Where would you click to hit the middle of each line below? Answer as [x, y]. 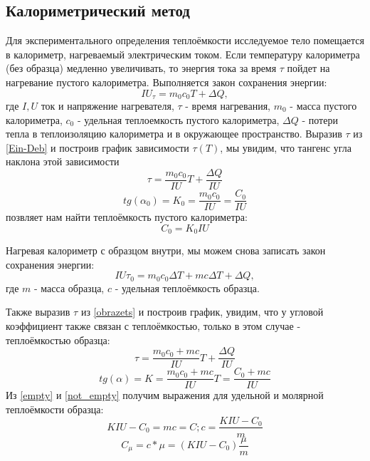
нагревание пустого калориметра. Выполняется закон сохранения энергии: [166, 82]
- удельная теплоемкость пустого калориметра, [178, 119]
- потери [320, 119]
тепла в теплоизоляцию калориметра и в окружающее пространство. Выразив [174, 134]
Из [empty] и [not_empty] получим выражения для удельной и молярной [165, 395]
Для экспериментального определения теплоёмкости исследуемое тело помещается [185, 40]
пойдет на [308, 68]
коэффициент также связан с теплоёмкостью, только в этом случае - [153, 326]
